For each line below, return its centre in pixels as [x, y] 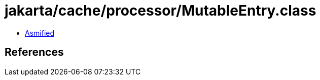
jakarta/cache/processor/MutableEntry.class [161, 11]
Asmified [40, 33]
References [34, 52]
